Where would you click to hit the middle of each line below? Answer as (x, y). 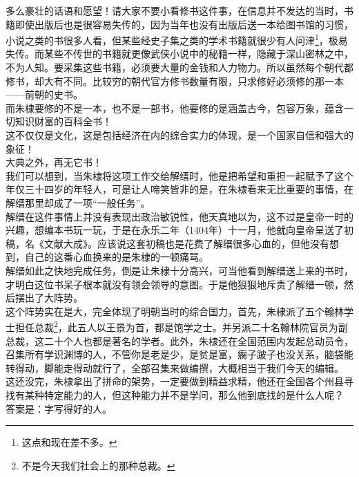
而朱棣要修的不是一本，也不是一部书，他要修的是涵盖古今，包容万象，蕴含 (175, 107)
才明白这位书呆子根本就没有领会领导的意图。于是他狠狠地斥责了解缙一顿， (175, 284)
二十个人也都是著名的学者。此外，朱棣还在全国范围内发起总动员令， (198, 340)
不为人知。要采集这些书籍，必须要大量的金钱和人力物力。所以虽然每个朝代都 (179, 67)
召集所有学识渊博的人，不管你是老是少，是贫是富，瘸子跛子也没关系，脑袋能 (179, 354)
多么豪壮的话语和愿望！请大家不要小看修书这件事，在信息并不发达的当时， (175, 10)
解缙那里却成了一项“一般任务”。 (78, 202)
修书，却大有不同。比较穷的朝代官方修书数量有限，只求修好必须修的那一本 (175, 81)
